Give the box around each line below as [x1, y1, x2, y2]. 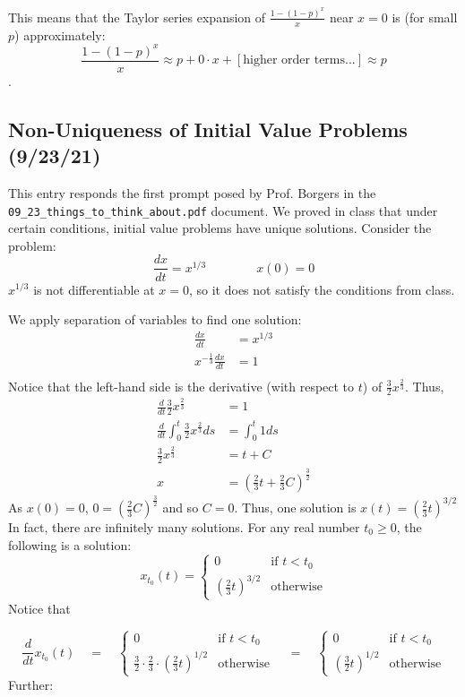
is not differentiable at [33, 280, 155, 298]
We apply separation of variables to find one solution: [8, 310, 302, 329]
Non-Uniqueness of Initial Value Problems [8, 115, 408, 142]
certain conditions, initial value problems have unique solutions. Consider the [8, 219, 432, 237]
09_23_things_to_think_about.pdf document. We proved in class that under [8, 201, 438, 219]
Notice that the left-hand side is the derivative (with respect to [8, 376, 355, 395]
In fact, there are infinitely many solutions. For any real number [8, 518, 360, 536]
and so [162, 498, 199, 516]
